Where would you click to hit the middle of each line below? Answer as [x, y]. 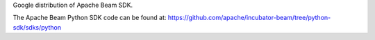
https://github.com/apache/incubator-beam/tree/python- [249, 18]
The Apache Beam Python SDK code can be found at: [90, 18]
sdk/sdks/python [37, 27]
